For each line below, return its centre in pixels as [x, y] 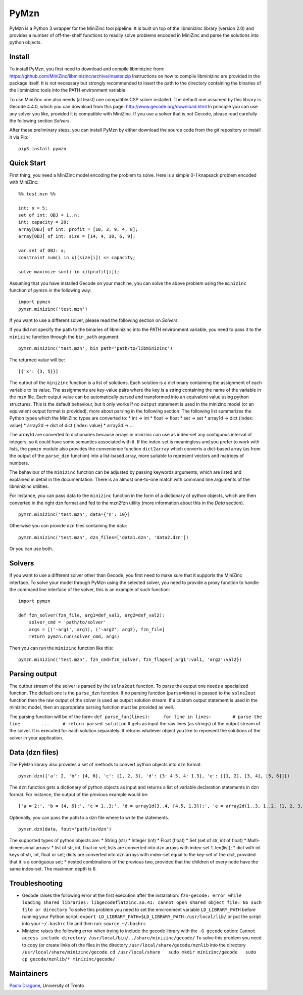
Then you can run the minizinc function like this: [61, 648]
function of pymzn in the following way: [50, 290]
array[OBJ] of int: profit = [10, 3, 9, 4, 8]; [78, 229]
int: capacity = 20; [44, 222]
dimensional [22, 847]
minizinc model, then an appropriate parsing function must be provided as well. [92, 707]
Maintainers [29, 973]
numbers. [19, 463]
